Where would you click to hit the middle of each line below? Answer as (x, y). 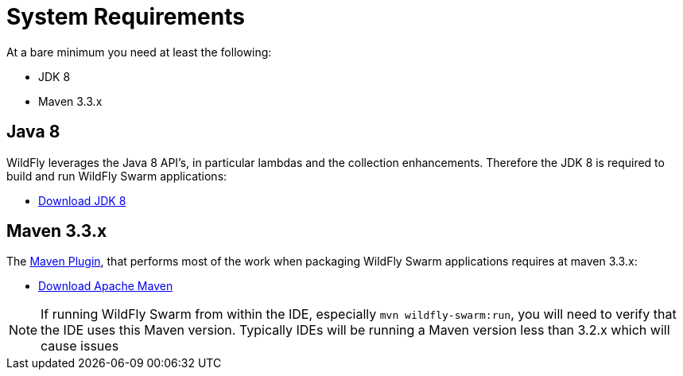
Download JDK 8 (82, 200)
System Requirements (126, 17)
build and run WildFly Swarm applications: (117, 176)
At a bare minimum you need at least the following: (139, 52)
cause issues (80, 346)
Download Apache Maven (106, 286)
